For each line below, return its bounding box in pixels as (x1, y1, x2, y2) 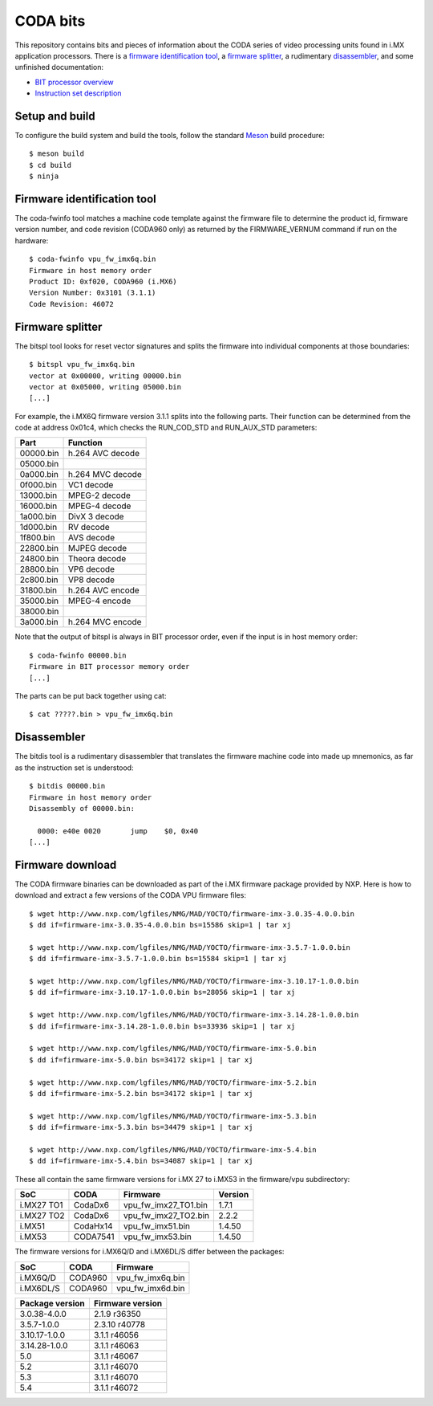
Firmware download (14, 858, 117, 871)
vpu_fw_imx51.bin (123, 1221, 191, 1232)
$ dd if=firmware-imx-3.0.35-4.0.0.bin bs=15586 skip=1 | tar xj (29, 920, 292, 930)
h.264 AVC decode (68, 448, 140, 459)
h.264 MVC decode (68, 469, 142, 480)
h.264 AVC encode (68, 585, 140, 596)
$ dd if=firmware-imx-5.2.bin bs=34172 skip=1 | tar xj (29, 1089, 253, 1098)
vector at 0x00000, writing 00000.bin (29, 371, 182, 381)
